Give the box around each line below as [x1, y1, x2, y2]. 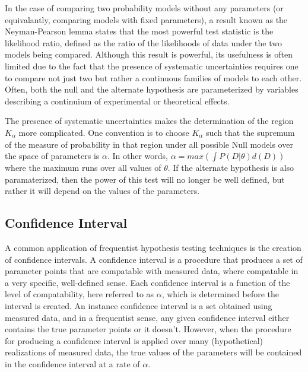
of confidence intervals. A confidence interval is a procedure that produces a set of [5, 253, 303, 265]
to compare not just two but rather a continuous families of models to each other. [5, 71, 302, 84]
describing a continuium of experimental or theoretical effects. [5, 94, 230, 107]
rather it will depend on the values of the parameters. [5, 185, 200, 197]
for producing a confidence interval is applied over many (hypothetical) [5, 334, 263, 346]
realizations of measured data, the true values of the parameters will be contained [5, 346, 302, 358]
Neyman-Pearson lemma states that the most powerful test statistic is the [5, 25, 274, 37]
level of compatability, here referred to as [5, 288, 154, 300]
